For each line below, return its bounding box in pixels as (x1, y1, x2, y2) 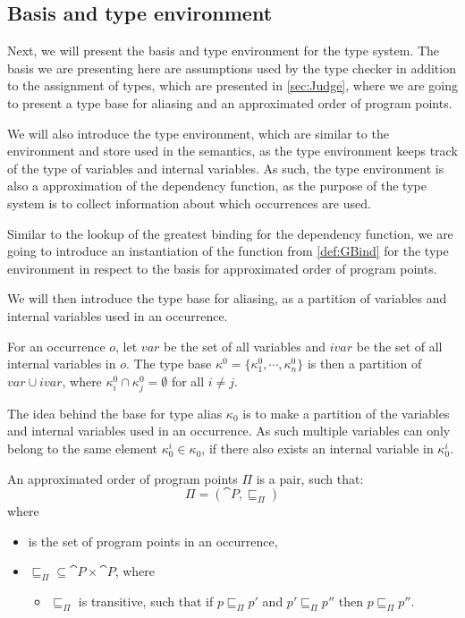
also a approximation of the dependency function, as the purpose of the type (7, 176, 427, 195)
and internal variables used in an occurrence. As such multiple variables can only (7, 421, 451, 440)
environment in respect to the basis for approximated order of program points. (7, 258, 437, 277)
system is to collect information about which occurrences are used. (7, 193, 371, 212)
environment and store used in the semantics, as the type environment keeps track (7, 141, 458, 160)
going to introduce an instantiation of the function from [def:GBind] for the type (7, 241, 449, 260)
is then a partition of (307, 354, 422, 373)
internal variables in (7, 354, 116, 373)
